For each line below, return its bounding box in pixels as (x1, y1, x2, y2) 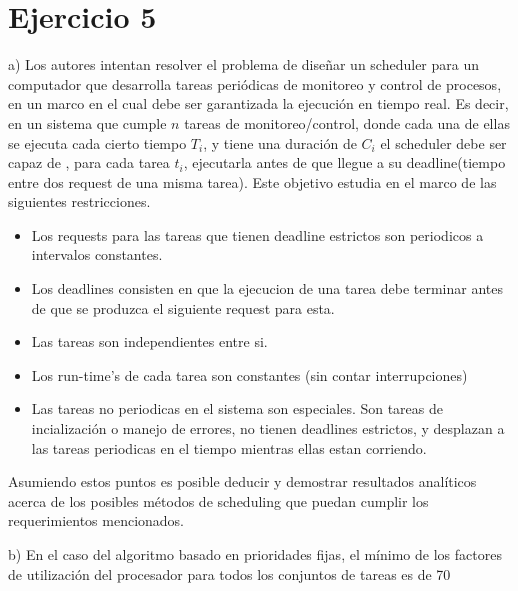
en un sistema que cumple (8, 112, 167, 133)
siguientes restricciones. (8, 191, 151, 212)
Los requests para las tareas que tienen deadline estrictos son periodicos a (31, 224, 484, 245)
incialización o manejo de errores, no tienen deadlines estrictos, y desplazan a (31, 418, 505, 439)
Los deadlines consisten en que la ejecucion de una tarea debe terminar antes (31, 278, 504, 299)
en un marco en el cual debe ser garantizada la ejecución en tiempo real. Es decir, (8, 93, 509, 114)
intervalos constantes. (31, 244, 163, 265)
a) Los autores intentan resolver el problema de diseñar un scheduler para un (8, 54, 480, 75)
